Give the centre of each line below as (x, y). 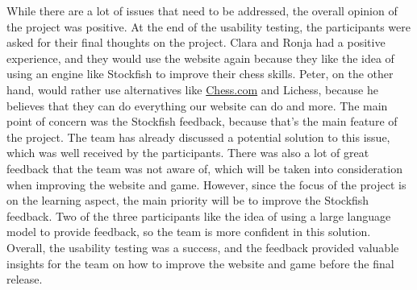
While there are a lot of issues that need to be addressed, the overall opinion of (202, 10)
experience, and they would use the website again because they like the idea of (200, 58)
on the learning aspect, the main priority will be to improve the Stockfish (188, 200)
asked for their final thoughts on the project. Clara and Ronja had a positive (196, 42)
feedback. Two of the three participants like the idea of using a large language (199, 215)
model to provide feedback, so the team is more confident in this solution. (189, 232)
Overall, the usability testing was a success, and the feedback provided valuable (203, 247)
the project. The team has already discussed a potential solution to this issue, (198, 137)
